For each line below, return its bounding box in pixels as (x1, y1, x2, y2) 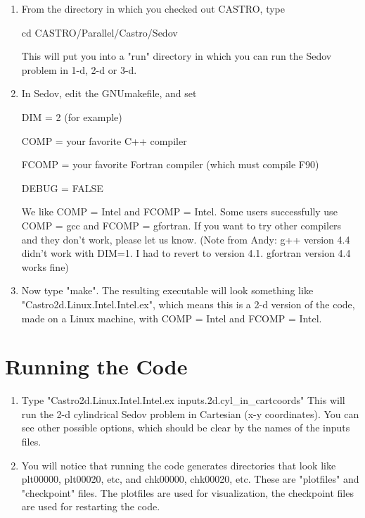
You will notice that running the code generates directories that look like (21, 457, 336, 472)
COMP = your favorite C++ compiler (21, 133, 187, 148)
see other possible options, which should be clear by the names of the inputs (21, 420, 350, 435)
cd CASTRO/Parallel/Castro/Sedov (21, 25, 178, 39)
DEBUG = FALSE (21, 180, 103, 195)
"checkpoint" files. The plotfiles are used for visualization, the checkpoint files (21, 485, 354, 500)
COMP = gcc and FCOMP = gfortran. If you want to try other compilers (21, 217, 342, 232)
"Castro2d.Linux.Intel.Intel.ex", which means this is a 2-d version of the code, (21, 296, 355, 311)
